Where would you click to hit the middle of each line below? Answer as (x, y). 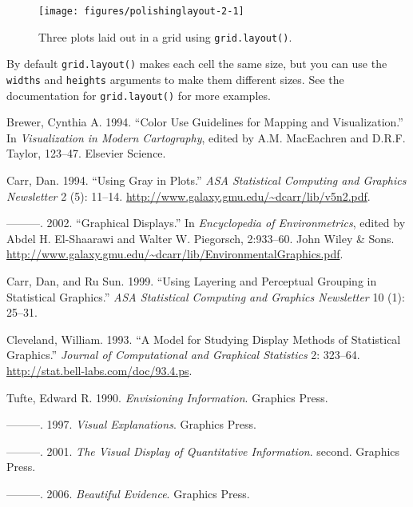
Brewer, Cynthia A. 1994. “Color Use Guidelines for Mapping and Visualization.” (205, 122)
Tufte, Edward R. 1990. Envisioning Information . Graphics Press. (167, 397)
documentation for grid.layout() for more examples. (139, 95)
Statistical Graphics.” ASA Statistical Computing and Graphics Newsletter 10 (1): (206, 296)
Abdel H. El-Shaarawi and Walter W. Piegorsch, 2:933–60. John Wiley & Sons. (201, 238)
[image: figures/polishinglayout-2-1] (141, 11)
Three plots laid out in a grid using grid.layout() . (165, 36)
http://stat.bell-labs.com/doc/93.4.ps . (99, 370)
